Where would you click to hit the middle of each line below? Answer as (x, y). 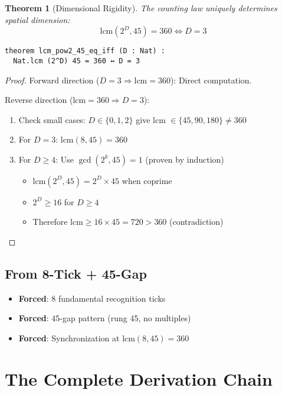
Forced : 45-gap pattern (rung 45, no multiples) (105, 318)
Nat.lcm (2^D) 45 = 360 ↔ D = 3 (77, 61)
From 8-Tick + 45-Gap (76, 274)
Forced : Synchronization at (69, 338)
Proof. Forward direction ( (52, 80)
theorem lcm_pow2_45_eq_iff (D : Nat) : (85, 51)
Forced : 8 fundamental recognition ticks (92, 298)
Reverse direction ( (39, 100)
